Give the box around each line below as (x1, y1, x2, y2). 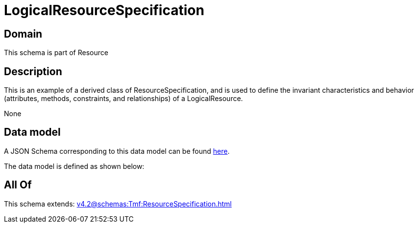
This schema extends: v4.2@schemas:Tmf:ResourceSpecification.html (4, 199, 232, 208)
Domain (4, 27, 43, 40)
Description (4, 65, 62, 78)
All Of (4, 179, 32, 191)
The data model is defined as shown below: (4, 162, 145, 170)
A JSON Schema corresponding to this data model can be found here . (4, 146, 230, 155)
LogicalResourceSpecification (4, 2, 204, 19)
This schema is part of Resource (4, 48, 108, 57)
